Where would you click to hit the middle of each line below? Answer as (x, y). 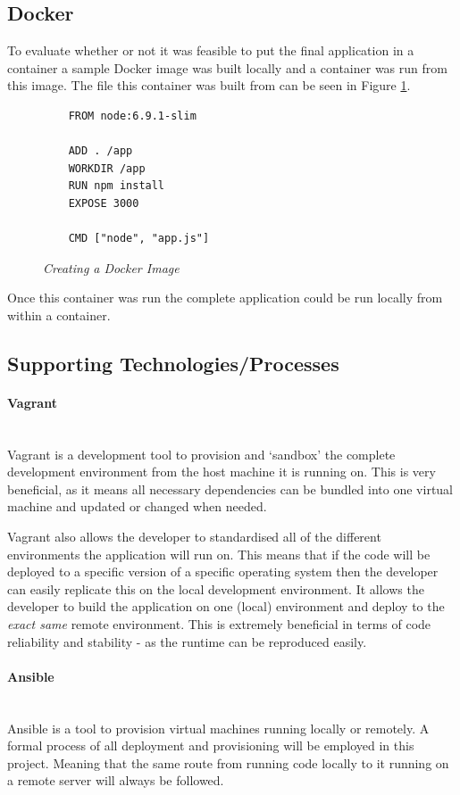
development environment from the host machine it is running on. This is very (222, 472)
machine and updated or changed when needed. (137, 506)
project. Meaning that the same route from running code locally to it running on (228, 762)
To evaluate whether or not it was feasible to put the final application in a (211, 50)
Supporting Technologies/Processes (173, 363)
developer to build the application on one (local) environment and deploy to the (226, 606)
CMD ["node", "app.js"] (139, 239)
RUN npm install (117, 186)
